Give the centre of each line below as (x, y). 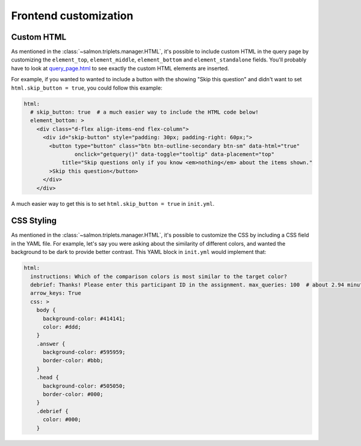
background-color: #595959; (84, 352)
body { (46, 310)
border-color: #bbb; (73, 361)
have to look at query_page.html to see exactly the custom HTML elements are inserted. (120, 68)
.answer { (51, 344)
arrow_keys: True (56, 293)
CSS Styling (34, 221)
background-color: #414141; (84, 318)
